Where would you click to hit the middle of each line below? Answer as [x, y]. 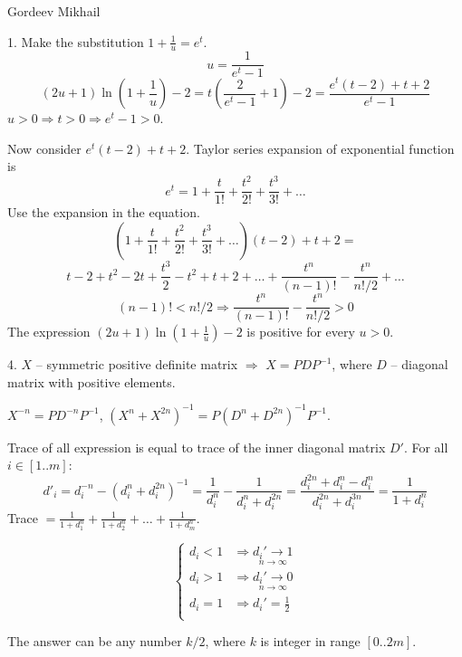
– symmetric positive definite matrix [137, 364]
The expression [49, 332]
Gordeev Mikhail [54, 11]
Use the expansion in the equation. [104, 212]
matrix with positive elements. [91, 381]
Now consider [44, 148]
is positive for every [301, 332]
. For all [426, 447]
